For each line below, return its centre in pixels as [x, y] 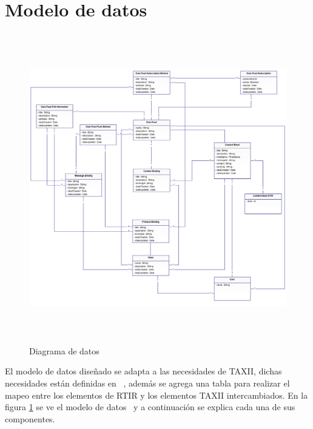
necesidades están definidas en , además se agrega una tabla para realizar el [147, 383]
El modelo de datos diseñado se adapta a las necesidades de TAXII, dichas [143, 371]
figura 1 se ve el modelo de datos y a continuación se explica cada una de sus [150, 407]
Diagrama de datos [64, 350]
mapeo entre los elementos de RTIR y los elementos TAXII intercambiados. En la [156, 395]
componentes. [30, 418]
